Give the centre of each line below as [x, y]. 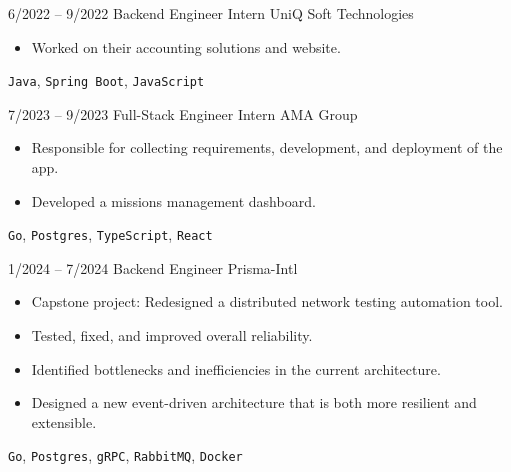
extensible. [64, 421]
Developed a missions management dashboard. [173, 200]
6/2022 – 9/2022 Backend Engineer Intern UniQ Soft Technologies [211, 13]
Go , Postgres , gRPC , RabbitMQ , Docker [125, 455]
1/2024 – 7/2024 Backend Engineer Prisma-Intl [153, 267]
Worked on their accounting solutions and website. [186, 46]
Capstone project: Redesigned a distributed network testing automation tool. [267, 301]
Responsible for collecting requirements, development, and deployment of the [267, 147]
